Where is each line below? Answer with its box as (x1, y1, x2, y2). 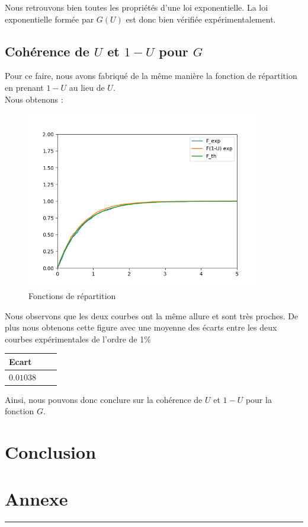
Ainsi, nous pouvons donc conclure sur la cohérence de (5, 393, 203, 405)
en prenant (5, 81, 44, 93)
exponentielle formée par (5, 12, 94, 25)
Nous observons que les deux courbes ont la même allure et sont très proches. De (5, 309, 299, 322)
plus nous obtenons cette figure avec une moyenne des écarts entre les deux (5, 321, 277, 334)
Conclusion (5, 440, 97, 464)
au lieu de (69, 81, 105, 93)
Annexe (5, 486, 68, 510)
